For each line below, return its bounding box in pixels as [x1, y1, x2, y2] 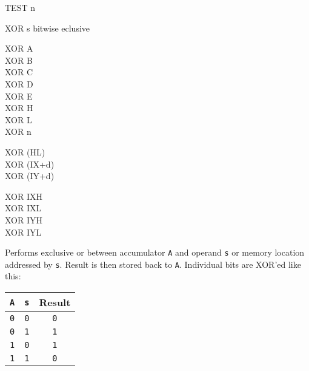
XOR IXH [5, 189, 43, 202]
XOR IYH [5, 213, 43, 226]
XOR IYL [5, 225, 42, 238]
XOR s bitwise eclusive [5, 21, 90, 34]
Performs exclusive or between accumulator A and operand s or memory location [5, 246, 305, 259]
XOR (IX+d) [5, 157, 55, 170]
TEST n [5, 1, 35, 13]
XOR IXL [5, 202, 42, 214]
